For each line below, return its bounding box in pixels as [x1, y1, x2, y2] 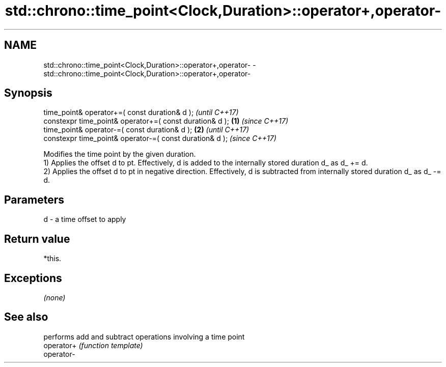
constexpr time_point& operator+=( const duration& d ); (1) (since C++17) [43, 117, 289, 126]
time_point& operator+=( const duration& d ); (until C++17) [43, 108, 239, 117]
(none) [43, 293, 66, 302]
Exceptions [4, 271, 62, 285]
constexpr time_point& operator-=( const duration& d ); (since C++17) [43, 134, 276, 143]
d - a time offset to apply [43, 215, 126, 224]
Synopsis [4, 87, 52, 100]
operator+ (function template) [43, 341, 143, 350]
